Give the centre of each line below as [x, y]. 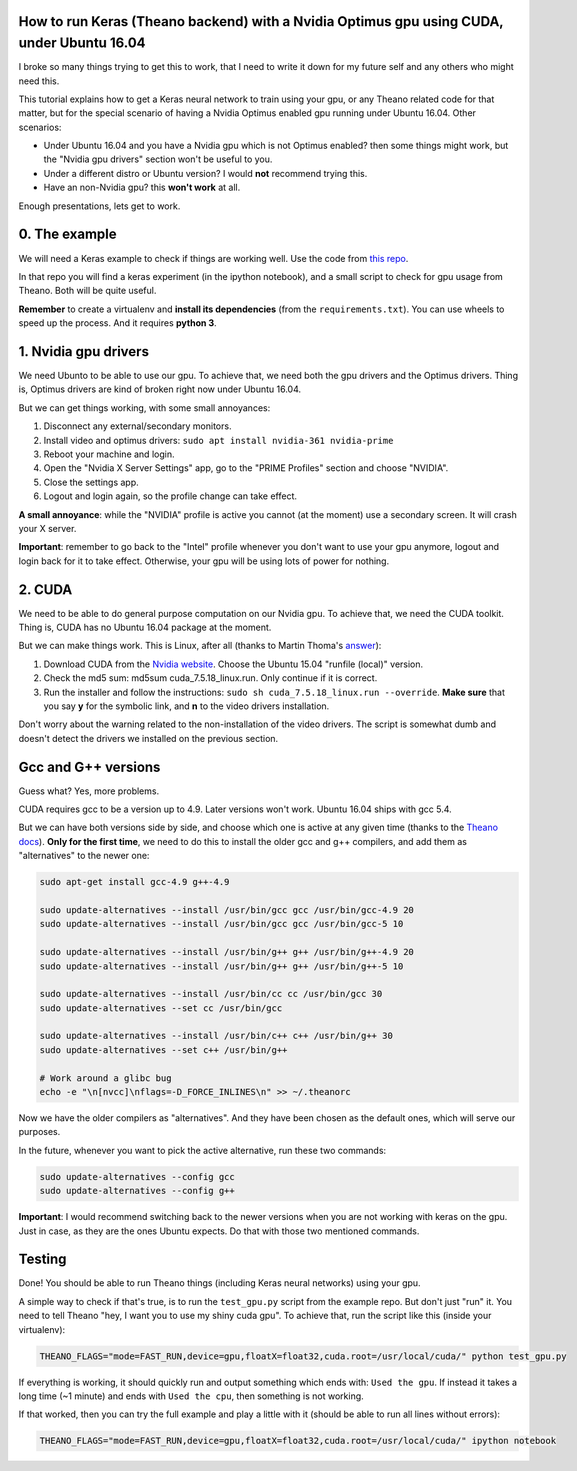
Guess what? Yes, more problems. [89, 791]
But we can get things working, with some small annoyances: [144, 407]
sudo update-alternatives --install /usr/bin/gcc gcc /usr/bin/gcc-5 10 [221, 924]
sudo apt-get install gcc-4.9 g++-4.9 [134, 882]
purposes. [39, 1132]
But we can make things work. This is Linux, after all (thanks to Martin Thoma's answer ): [200, 646]
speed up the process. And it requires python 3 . [117, 323]
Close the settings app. [91, 482]
